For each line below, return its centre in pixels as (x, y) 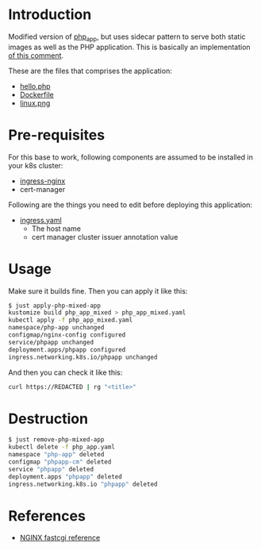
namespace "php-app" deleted (56, 455)
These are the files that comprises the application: (90, 71)
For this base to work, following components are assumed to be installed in (131, 157)
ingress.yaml (40, 220)
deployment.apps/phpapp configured (67, 350)
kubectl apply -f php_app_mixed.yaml (71, 320)
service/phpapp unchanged (51, 342)
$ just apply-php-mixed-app (55, 306)
